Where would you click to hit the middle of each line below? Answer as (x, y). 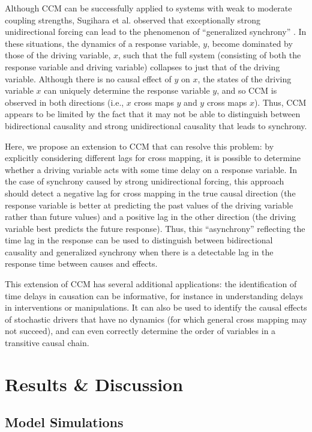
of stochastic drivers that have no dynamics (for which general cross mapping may (156, 319)
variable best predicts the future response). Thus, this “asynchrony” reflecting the (155, 228)
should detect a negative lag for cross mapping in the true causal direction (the (150, 193)
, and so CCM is (247, 90)
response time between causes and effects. (81, 263)
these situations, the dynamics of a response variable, (103, 43)
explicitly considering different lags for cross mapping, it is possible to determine (153, 158)
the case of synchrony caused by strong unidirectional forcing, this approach (145, 181)
